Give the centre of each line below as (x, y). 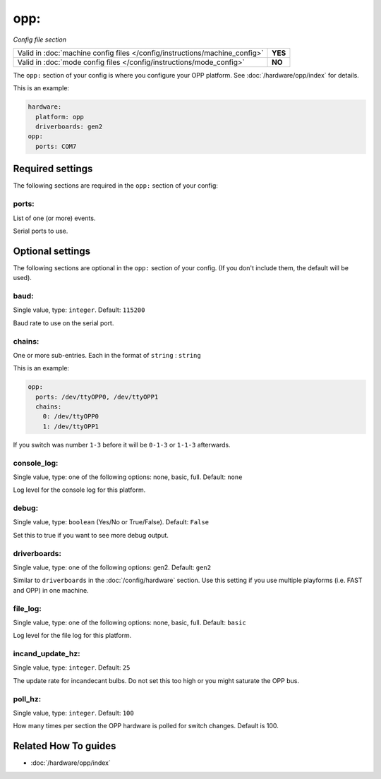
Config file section (40, 40)
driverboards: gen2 (69, 127)
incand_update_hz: (47, 654)
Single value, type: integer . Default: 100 (73, 713)
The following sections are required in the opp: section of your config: (115, 186)
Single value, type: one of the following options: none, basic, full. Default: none (128, 477)
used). (22, 278)
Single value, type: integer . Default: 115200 (79, 310)
